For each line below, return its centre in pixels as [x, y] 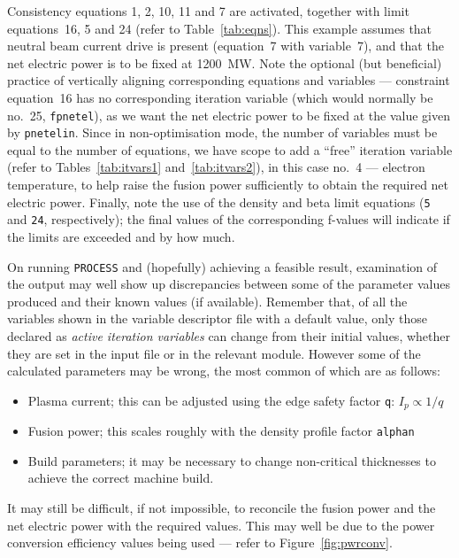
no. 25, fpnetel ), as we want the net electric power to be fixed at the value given [229, 115]
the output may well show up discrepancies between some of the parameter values [229, 284]
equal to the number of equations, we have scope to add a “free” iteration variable [230, 149]
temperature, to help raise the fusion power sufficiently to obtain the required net [228, 185]
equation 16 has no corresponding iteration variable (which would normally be [220, 97]
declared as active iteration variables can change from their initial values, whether [229, 336]
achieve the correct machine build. [121, 478]
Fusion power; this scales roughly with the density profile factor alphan [221, 431]
